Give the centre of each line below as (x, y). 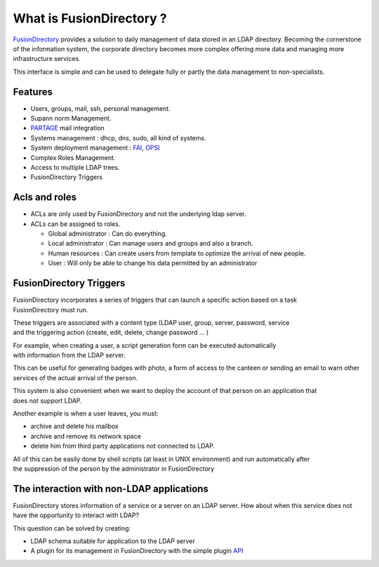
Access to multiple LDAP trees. (75, 167)
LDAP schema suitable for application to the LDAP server (113, 541)
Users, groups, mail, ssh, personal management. (101, 108)
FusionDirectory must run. (51, 309)
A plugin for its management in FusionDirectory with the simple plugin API (137, 551)
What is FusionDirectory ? (90, 18)
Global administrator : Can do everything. (108, 234)
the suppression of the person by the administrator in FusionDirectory (114, 468)
